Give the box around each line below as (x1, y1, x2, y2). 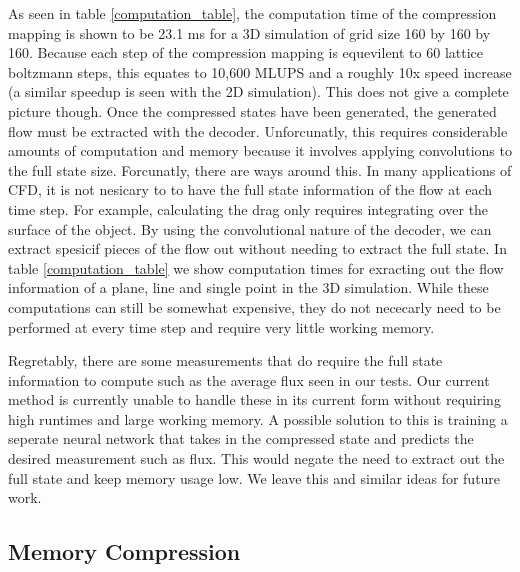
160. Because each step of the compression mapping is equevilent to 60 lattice (8, 42, 483, 63)
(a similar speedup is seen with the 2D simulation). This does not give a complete (8, 81, 509, 102)
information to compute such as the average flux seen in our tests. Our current (8, 369, 490, 390)
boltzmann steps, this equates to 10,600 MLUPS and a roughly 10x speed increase (8, 61, 512, 82)
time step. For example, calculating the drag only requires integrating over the (8, 198, 489, 219)
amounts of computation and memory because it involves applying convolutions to (8, 140, 512, 161)
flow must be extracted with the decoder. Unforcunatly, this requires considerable (8, 120, 508, 141)
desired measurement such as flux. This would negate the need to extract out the (8, 448, 505, 469)
